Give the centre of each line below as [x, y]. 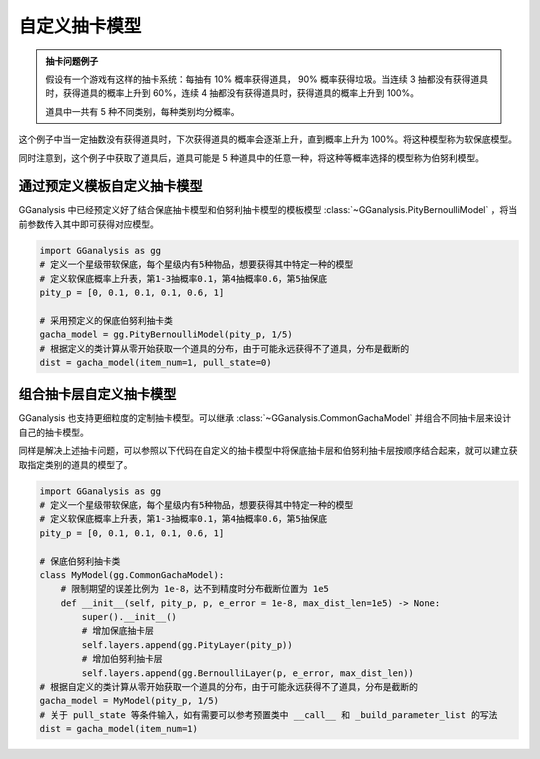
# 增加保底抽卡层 [117, 631]
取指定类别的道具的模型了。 [75, 464]
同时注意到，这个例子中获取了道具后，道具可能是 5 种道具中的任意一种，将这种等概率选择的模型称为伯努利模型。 [251, 157]
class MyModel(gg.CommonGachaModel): [132, 574]
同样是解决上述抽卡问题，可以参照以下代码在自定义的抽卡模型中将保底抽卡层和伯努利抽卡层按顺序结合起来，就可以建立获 [268, 451]
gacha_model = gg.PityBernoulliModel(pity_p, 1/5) [166, 334]
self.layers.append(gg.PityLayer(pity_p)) [187, 644]
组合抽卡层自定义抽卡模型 [97, 394]
